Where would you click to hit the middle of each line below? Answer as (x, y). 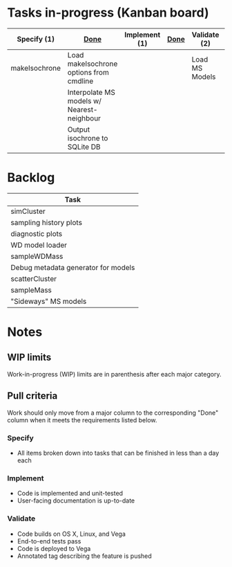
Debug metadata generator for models (73, 267)
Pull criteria (32, 396)
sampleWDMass (37, 256)
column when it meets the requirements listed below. (82, 420)
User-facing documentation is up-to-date (76, 501)
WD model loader (39, 245)
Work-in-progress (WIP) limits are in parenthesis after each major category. (114, 374)
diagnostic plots (37, 233)
